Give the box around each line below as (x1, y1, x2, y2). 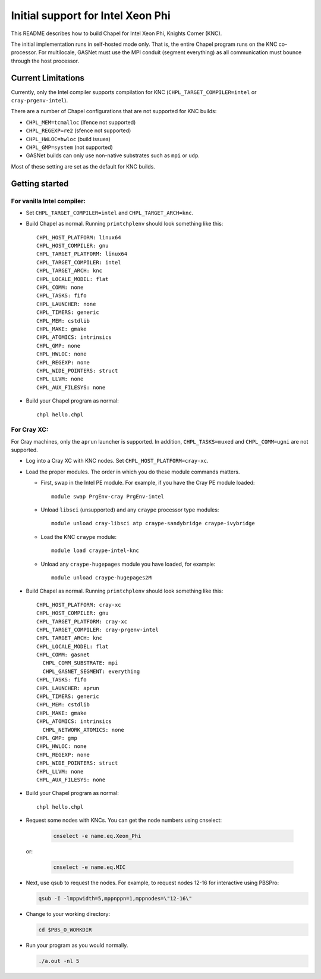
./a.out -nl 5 (38, 958, 80, 964)
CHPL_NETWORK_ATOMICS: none (42, 727, 125, 733)
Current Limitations (11, 73, 85, 83)
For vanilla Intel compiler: (11, 197, 86, 205)
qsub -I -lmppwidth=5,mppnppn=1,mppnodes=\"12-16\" (38, 895, 193, 902)
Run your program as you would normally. (26, 941, 128, 949)
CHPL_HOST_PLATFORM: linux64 (36, 234, 121, 241)
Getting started (11, 179, 69, 189)
